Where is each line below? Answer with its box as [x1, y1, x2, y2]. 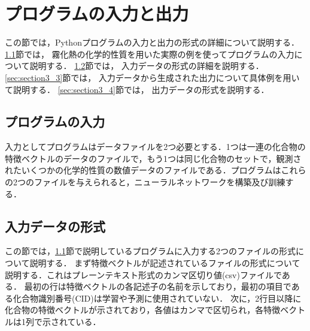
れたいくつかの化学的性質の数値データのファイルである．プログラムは [5, 164, 281, 176]
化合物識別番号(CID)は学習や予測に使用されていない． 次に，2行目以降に [13, 291, 302, 304]
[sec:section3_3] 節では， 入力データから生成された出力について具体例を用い [5, 71, 300, 83]
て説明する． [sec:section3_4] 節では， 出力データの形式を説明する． [5, 83, 269, 95]
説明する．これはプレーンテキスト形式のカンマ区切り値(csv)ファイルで [5, 268, 282, 281]
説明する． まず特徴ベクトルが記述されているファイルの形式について [29, 257, 300, 269]
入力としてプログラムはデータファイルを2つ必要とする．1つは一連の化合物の [5, 140, 306, 153]
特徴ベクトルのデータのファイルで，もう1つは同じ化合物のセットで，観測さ [5, 152, 302, 164]
